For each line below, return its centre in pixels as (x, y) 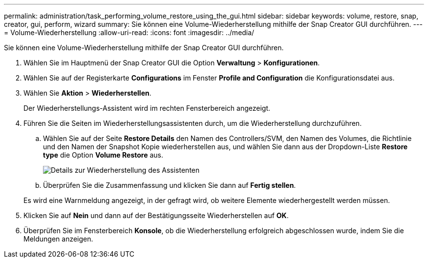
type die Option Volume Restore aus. (103, 155)
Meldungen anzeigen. (58, 239)
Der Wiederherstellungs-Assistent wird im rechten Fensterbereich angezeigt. (147, 108)
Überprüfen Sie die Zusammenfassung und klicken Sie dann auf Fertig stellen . (170, 185)
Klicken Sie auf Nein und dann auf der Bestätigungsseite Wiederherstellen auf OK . (156, 215)
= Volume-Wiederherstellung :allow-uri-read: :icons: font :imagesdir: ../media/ (129, 32)
